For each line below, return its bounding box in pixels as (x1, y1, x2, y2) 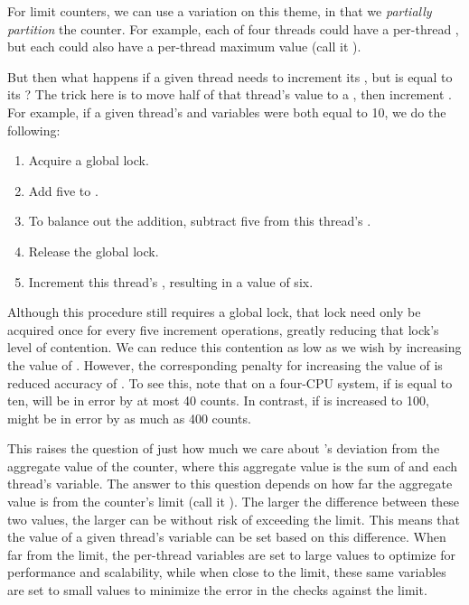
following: (7, 120, 61, 139)
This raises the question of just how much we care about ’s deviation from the (7, 439, 440, 458)
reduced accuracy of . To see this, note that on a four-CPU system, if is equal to (7, 373, 453, 392)
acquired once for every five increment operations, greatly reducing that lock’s (7, 320, 439, 339)
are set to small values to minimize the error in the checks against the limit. (7, 581, 427, 600)
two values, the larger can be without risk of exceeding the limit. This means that (7, 509, 460, 528)
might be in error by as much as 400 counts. (7, 408, 251, 427)
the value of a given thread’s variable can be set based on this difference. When (7, 527, 446, 546)
